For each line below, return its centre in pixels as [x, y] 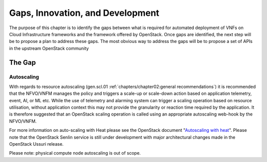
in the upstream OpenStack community [49, 48]
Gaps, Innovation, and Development [84, 13]
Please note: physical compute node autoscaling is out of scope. [75, 153]
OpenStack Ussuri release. [36, 144]
